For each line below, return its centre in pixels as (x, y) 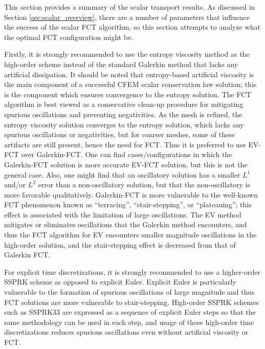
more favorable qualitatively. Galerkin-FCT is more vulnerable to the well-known (131, 194)
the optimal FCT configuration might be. (69, 37)
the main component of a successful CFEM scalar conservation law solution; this (130, 84)
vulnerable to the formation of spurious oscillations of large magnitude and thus (129, 292)
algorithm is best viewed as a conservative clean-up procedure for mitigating (124, 104)
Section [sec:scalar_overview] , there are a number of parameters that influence (127, 17)
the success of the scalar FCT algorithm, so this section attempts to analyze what (132, 27)
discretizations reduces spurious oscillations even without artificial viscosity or (126, 332)
